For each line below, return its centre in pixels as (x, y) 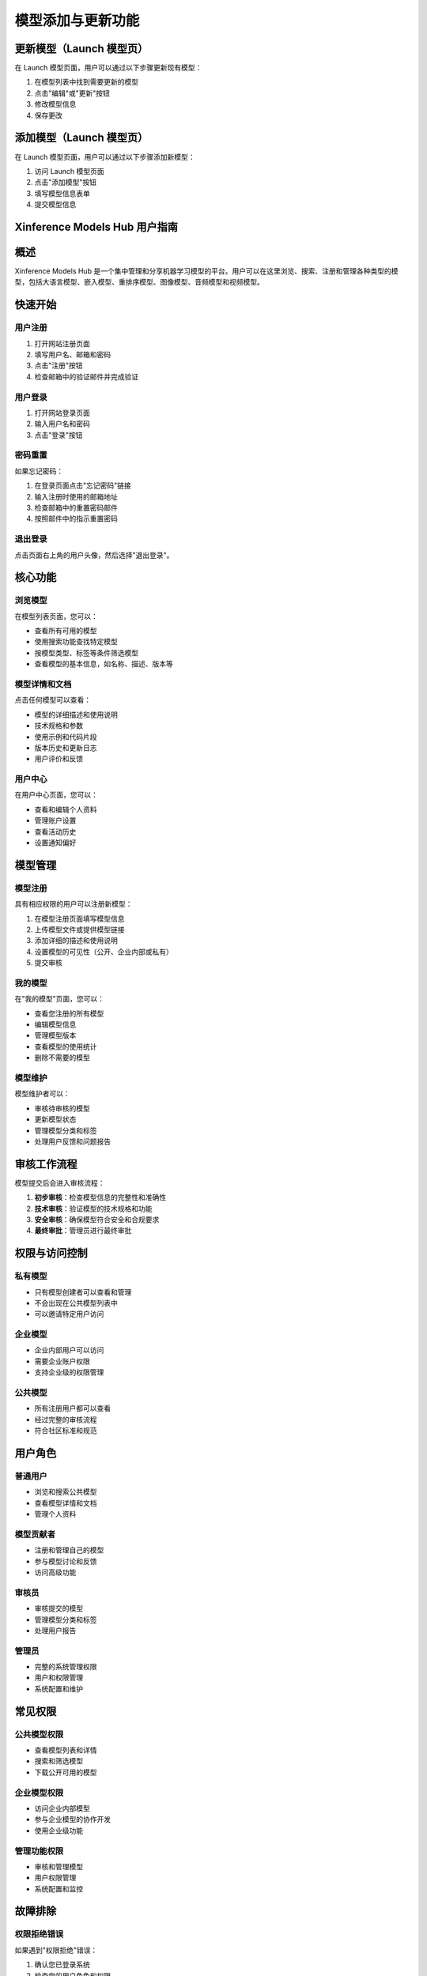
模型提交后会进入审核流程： (60, 1182)
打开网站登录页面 (62, 413)
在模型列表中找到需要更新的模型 (86, 82)
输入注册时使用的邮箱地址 (76, 496)
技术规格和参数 (59, 726)
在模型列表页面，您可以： (56, 616)
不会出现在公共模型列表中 (76, 1303)
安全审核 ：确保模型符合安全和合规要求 (97, 1220)
